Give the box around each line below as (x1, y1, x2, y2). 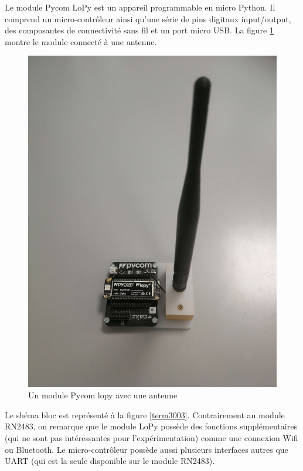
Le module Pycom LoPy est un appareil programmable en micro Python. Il (5, 1, 275, 13)
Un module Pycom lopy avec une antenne (28, 389, 178, 401)
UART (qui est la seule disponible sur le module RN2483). (5, 455, 215, 467)
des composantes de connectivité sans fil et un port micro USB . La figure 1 (5, 24, 274, 36)
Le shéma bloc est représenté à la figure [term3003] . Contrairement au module (5, 408, 285, 421)
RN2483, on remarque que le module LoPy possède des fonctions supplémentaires (5, 420, 297, 432)
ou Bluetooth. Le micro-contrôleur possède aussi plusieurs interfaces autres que (5, 443, 288, 455)
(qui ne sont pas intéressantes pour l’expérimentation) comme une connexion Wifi (5, 432, 298, 444)
